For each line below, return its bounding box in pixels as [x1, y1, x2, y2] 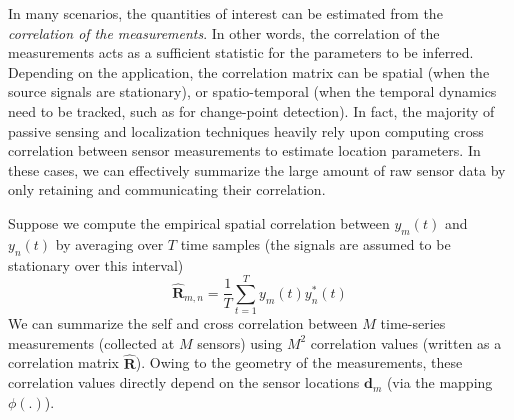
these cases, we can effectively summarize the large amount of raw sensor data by [8, 159, 506, 180]
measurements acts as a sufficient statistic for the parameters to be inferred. [8, 42, 474, 63]
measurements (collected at [8, 332, 175, 353]
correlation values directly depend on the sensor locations [8, 372, 360, 393]
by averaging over [55, 233, 164, 254]
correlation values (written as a [310, 332, 502, 353]
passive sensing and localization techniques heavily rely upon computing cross [8, 120, 484, 141]
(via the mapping [386, 372, 493, 393]
